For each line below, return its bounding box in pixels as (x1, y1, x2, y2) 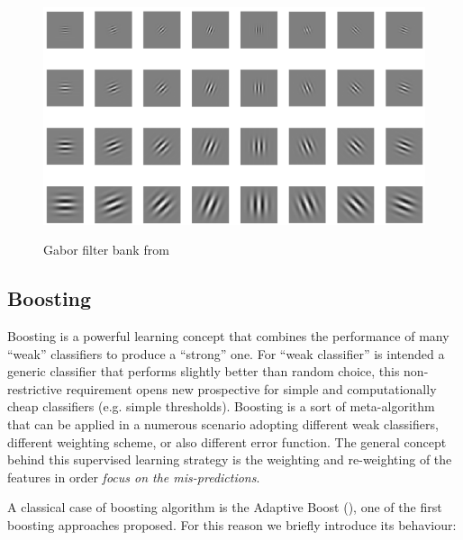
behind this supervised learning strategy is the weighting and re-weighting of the (7, 450, 452, 469)
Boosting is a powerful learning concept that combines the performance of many (7, 327, 449, 346)
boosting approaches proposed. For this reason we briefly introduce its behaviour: (7, 516, 457, 535)
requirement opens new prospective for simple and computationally (66, 379, 437, 398)
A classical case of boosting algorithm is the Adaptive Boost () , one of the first (7, 498, 442, 517)
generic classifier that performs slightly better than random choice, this (7, 362, 400, 381)
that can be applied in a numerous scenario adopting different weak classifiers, (7, 415, 439, 434)
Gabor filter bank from (43, 240, 169, 259)
